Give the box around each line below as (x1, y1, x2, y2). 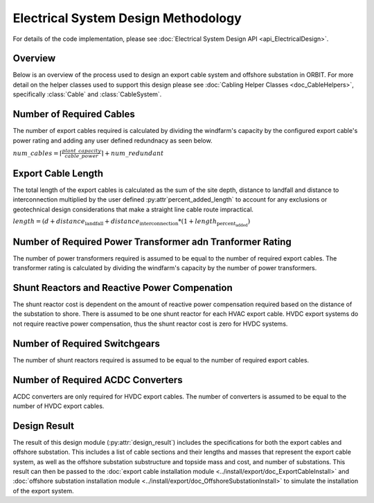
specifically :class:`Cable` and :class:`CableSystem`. (12, 90, 162, 98)
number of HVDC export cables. (12, 402, 105, 410)
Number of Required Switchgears (12, 337, 161, 349)
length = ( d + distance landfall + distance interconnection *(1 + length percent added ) (12, 218, 251, 228)
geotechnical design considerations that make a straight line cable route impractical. (12, 205, 254, 213)
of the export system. (12, 486, 74, 495)
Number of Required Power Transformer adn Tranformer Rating (12, 236, 292, 247)
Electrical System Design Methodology (12, 10, 242, 26)
